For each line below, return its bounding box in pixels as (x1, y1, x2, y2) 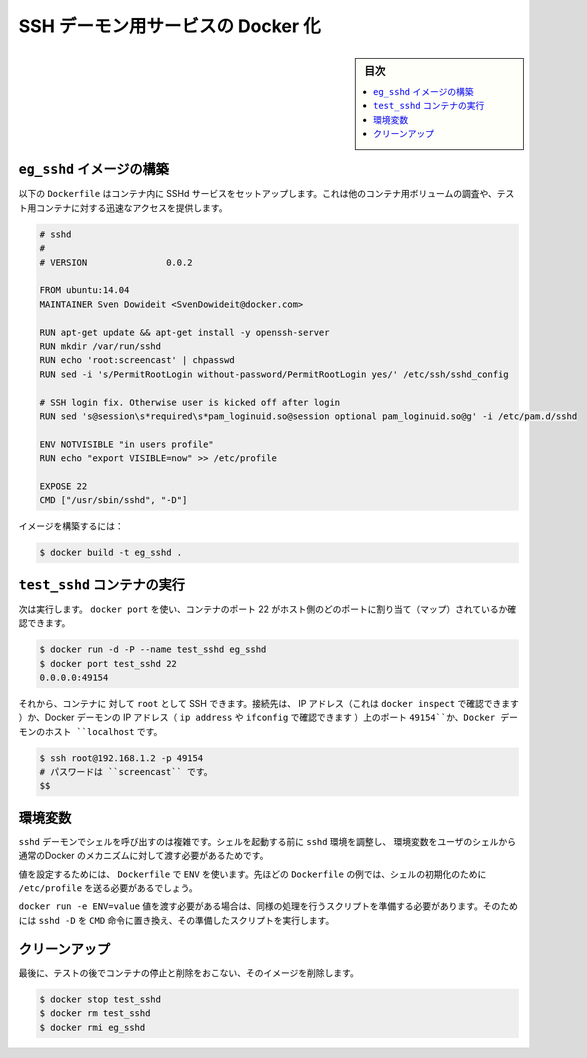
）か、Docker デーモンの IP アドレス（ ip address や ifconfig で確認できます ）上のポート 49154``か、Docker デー (18, 711, 519, 724)
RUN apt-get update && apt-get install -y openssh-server (39, 326, 330, 338)
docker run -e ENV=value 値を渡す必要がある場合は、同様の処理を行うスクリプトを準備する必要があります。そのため (18, 900, 519, 912)
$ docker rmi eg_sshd (39, 1021, 146, 1033)
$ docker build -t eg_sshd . (39, 547, 183, 559)
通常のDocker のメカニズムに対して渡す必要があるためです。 (18, 850, 269, 862)
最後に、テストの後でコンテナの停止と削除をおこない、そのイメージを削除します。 (18, 966, 359, 979)
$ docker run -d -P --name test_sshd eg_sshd (39, 644, 267, 655)
